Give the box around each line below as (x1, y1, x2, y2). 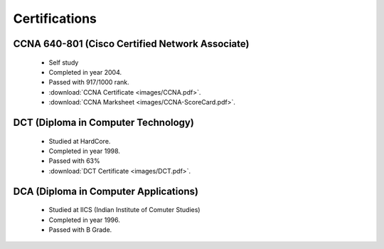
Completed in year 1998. (48, 147, 121, 155)
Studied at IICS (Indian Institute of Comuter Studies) (48, 206, 201, 214)
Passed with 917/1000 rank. (48, 78, 129, 87)
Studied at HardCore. (48, 137, 111, 145)
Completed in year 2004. (48, 68, 122, 76)
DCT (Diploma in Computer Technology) (13, 116, 195, 128)
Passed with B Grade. (48, 225, 112, 234)
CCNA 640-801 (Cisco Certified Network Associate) (13, 38, 250, 50)
